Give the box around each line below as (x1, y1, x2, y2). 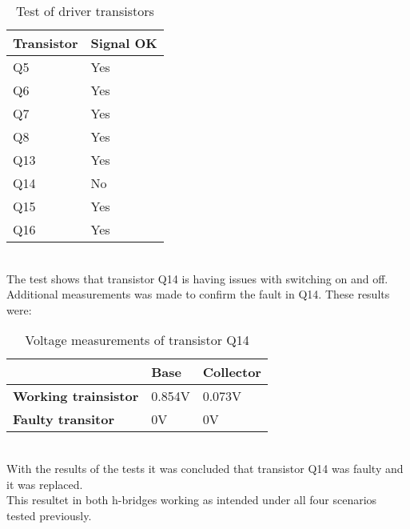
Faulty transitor (13, 410, 115, 429)
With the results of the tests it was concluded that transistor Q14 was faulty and (6, 459, 404, 476)
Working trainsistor (13, 387, 139, 406)
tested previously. (6, 507, 92, 523)
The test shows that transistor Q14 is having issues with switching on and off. (6, 270, 388, 287)
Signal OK (90, 34, 157, 52)
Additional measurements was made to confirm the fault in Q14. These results (6, 286, 390, 303)
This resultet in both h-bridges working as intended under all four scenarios (6, 491, 377, 508)
